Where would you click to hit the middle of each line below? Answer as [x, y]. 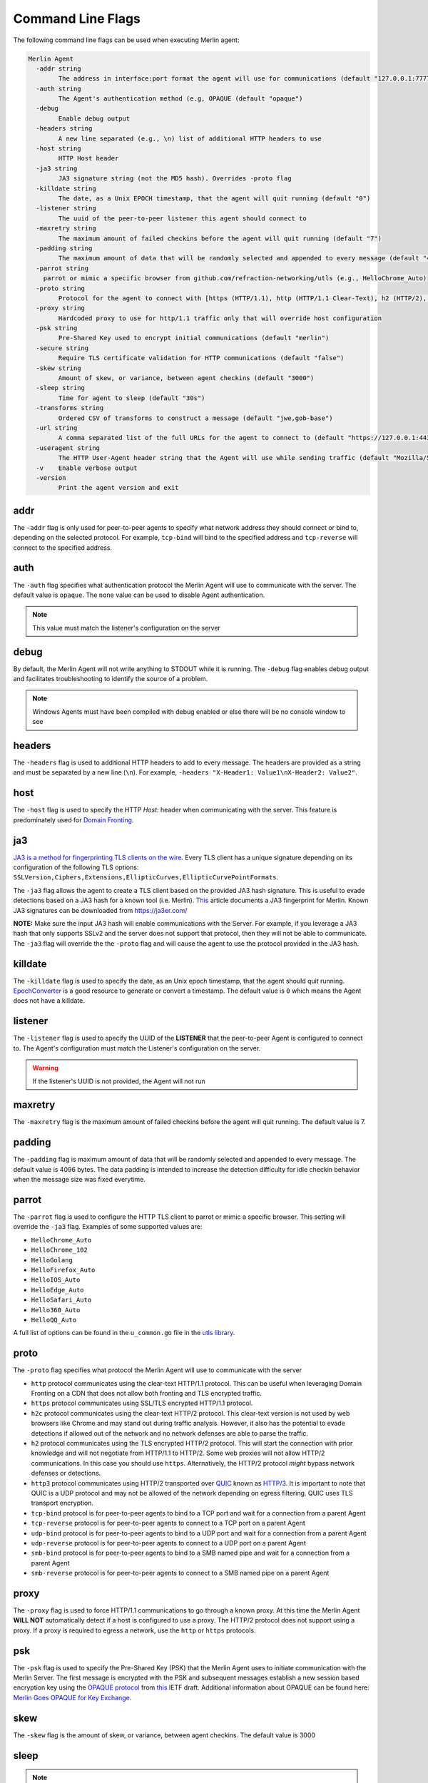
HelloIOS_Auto [56, 1280]
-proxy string [61, 308]
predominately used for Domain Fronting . [73, 819]
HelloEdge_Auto [58, 1290]
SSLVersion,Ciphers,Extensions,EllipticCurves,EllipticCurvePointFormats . [146, 877]
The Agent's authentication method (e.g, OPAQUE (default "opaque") [180, 99]
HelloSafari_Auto [61, 1300]
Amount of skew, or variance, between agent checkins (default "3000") [186, 378]
